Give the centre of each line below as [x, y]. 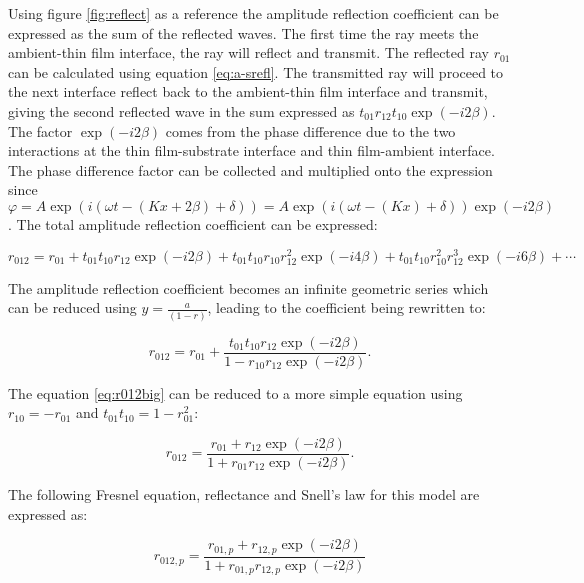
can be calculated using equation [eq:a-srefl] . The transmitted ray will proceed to [256, 71]
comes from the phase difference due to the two [310, 130]
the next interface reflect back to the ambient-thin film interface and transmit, [248, 91]
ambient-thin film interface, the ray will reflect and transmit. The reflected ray [248, 52]
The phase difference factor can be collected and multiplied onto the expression [250, 169]
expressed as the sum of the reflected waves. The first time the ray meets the [243, 32]
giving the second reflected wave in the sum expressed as [181, 110]
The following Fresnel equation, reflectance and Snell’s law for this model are [244, 493]
